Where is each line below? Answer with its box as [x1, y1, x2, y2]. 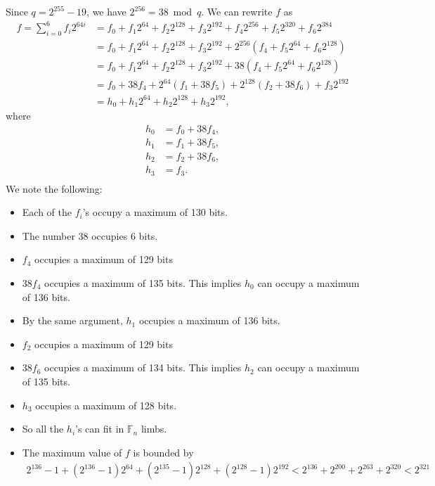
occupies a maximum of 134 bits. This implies [44, 360, 242, 375]
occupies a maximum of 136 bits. [138, 313, 280, 328]
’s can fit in [75, 421, 124, 436]
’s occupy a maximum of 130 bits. [82, 205, 228, 219]
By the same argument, [22, 313, 123, 328]
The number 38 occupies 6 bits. [22, 228, 158, 243]
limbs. [141, 421, 167, 436]
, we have [86, 4, 126, 18]
